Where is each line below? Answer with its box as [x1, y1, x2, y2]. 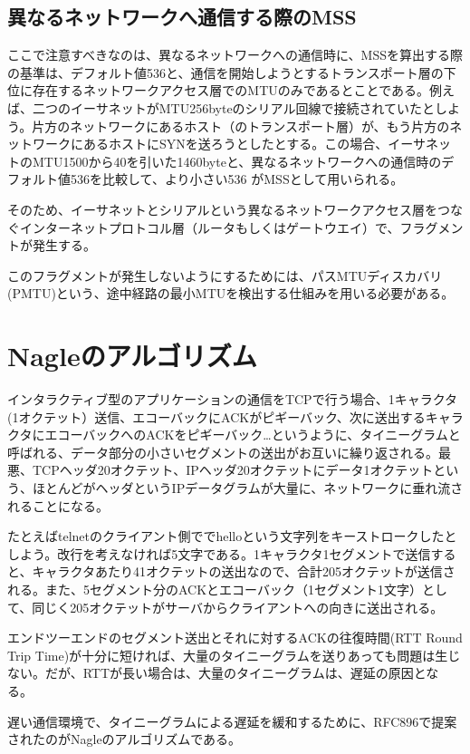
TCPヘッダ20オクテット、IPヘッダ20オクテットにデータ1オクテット [32, 460, 434, 479]
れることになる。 [7, 496, 109, 515]
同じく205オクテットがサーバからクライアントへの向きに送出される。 [32, 597, 444, 616]
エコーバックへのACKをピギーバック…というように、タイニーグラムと [44, 425, 461, 444]
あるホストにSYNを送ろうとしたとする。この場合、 [82, 134, 388, 153]
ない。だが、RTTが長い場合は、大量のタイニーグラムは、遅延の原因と [7, 663, 427, 682]
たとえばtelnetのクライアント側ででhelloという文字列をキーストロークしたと [7, 527, 457, 546]
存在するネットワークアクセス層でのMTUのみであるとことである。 [32, 81, 430, 100]
